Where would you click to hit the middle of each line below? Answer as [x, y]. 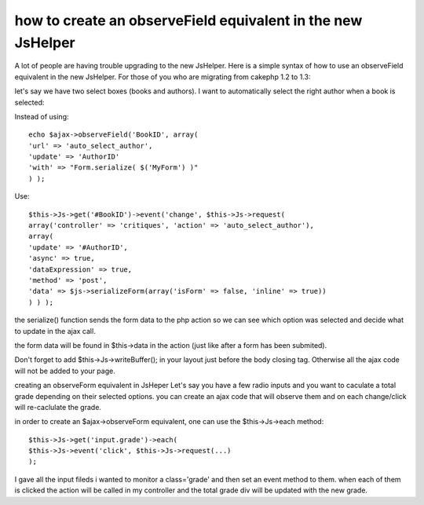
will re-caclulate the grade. [58, 407]
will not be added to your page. [65, 371]
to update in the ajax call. [55, 331]
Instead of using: [42, 116]
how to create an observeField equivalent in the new [188, 20]
